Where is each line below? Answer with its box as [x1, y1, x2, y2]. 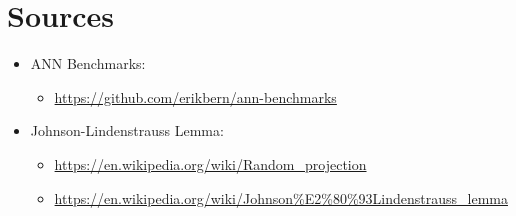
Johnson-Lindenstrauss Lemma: [30, 120, 224, 141]
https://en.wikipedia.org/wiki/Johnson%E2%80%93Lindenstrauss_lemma [54, 187, 508, 208]
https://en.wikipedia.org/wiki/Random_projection [54, 153, 367, 174]
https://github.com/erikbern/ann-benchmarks [54, 86, 337, 107]
